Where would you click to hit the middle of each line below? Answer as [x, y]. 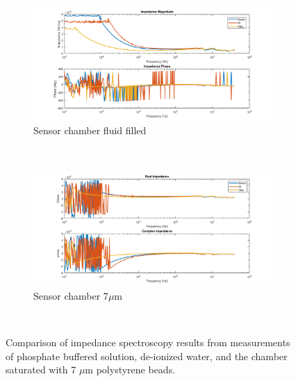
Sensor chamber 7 [71, 295]
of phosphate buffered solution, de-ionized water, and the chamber [147, 356]
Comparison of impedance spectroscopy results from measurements [148, 342]
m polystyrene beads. [130, 370]
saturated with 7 [41, 370]
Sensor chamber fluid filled [90, 130]
